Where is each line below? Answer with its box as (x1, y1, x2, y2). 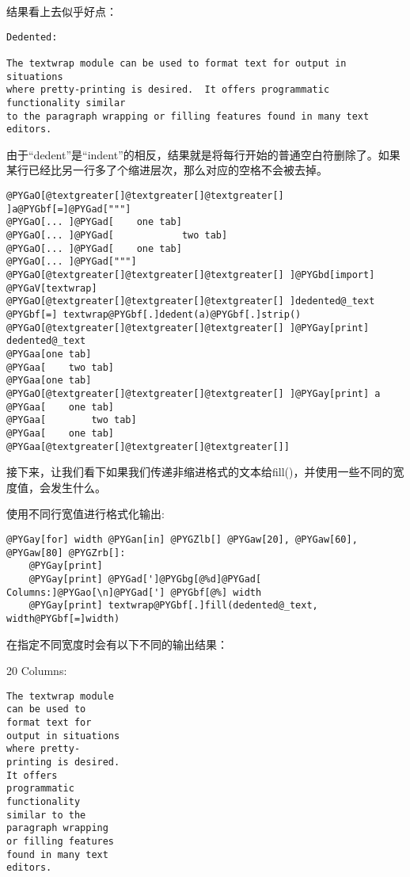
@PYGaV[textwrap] (6, 282, 97, 294)
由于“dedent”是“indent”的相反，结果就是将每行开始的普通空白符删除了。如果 (6, 146, 401, 162)
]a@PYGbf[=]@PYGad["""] (6, 203, 131, 215)
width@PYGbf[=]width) (6, 612, 120, 624)
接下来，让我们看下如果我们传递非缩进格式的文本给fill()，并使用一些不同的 (6, 463, 393, 480)
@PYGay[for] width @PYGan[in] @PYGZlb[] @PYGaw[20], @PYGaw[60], (6, 533, 358, 545)
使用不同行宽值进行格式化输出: (6, 505, 165, 522)
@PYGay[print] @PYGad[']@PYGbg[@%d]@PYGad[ (28, 573, 262, 585)
